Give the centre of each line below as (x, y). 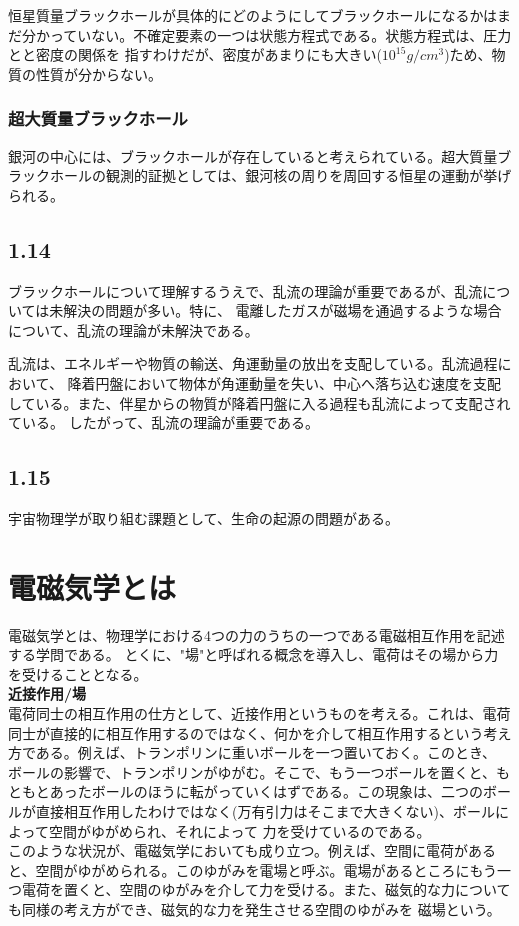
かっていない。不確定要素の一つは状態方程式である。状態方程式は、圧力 (273, 34)
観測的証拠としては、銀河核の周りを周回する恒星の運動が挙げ (308, 175)
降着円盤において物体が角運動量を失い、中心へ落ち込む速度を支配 (284, 382)
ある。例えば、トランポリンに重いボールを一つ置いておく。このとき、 (266, 752)
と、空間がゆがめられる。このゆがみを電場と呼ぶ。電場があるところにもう (253, 869)
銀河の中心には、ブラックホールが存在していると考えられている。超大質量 (253, 155)
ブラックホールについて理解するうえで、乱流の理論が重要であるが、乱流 (245, 290)
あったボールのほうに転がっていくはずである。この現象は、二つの (266, 791)
